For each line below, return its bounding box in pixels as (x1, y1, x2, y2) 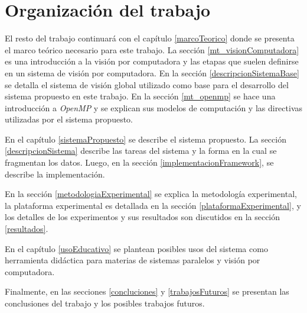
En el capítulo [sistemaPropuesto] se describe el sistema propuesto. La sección (5, 133, 286, 145)
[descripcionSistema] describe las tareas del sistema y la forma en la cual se (5, 144, 277, 157)
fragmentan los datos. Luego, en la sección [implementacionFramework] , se (5, 156, 274, 169)
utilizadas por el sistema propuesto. (5, 113, 133, 125)
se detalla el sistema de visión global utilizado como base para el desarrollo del (5, 78, 289, 91)
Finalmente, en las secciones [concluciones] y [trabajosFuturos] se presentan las (5, 285, 289, 298)
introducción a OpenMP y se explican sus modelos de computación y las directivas (5, 101, 303, 114)
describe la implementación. (5, 167, 105, 180)
